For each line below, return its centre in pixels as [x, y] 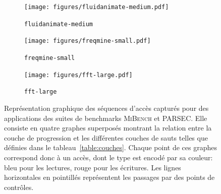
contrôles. [19, 187]
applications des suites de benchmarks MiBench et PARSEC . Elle [106, 118]
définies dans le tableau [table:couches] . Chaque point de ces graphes [111, 147]
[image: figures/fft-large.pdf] [78, 75]
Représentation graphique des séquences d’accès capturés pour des [106, 108]
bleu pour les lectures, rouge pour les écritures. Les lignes [93, 167]
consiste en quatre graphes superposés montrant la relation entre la [108, 128]
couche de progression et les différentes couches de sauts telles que [106, 137]
